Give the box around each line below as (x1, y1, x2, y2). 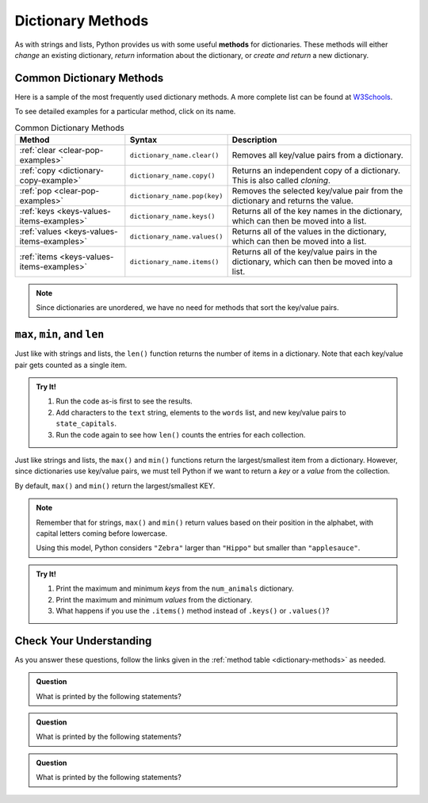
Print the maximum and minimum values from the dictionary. (55, 595, 253, 604)
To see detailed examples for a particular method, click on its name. (14, 107, 236, 117)
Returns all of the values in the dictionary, (231, 226, 388, 237)
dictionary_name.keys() (129, 212, 216, 220)
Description (231, 135, 277, 145)
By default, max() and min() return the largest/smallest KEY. (14, 480, 216, 491)
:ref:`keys (19, 206, 55, 216)
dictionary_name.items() (129, 258, 220, 266)
